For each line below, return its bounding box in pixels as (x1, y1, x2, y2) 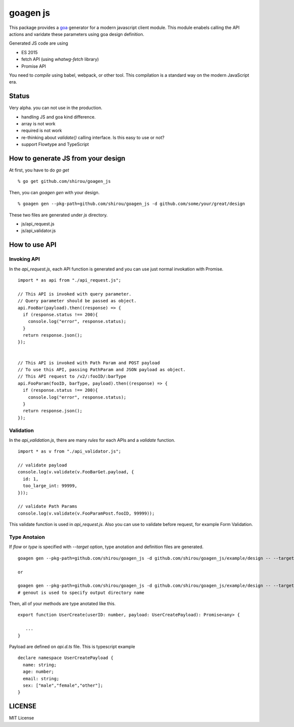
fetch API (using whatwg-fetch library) (21, 57, 99, 62)
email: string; (23, 676, 59, 681)
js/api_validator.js (21, 228, 56, 233)
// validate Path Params (18, 504, 77, 509)
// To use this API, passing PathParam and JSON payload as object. (18, 367, 186, 373)
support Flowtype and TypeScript (21, 142, 89, 147)
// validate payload (18, 463, 67, 468)
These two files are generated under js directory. (9, 212, 108, 218)
